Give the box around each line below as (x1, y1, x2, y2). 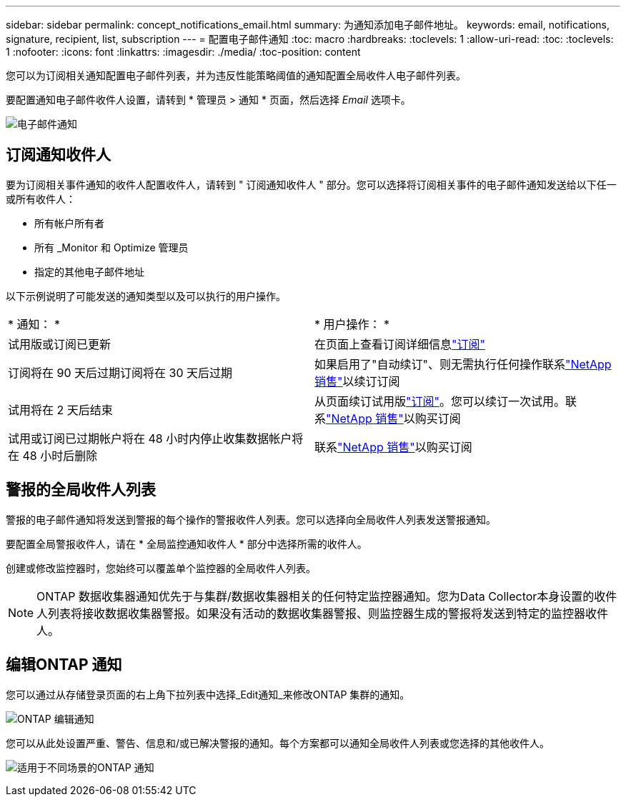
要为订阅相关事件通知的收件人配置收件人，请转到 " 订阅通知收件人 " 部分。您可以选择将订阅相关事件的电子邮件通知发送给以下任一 (6, 178, 617, 191)
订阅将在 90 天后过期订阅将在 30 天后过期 (8, 365, 232, 380)
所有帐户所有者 (34, 216, 104, 229)
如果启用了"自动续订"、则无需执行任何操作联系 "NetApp (314, 356, 612, 371)
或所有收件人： (6, 192, 76, 205)
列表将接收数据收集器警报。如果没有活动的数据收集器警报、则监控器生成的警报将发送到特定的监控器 (48, 606, 586, 621)
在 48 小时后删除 (8, 448, 98, 463)
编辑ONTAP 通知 (6, 656, 122, 674)
